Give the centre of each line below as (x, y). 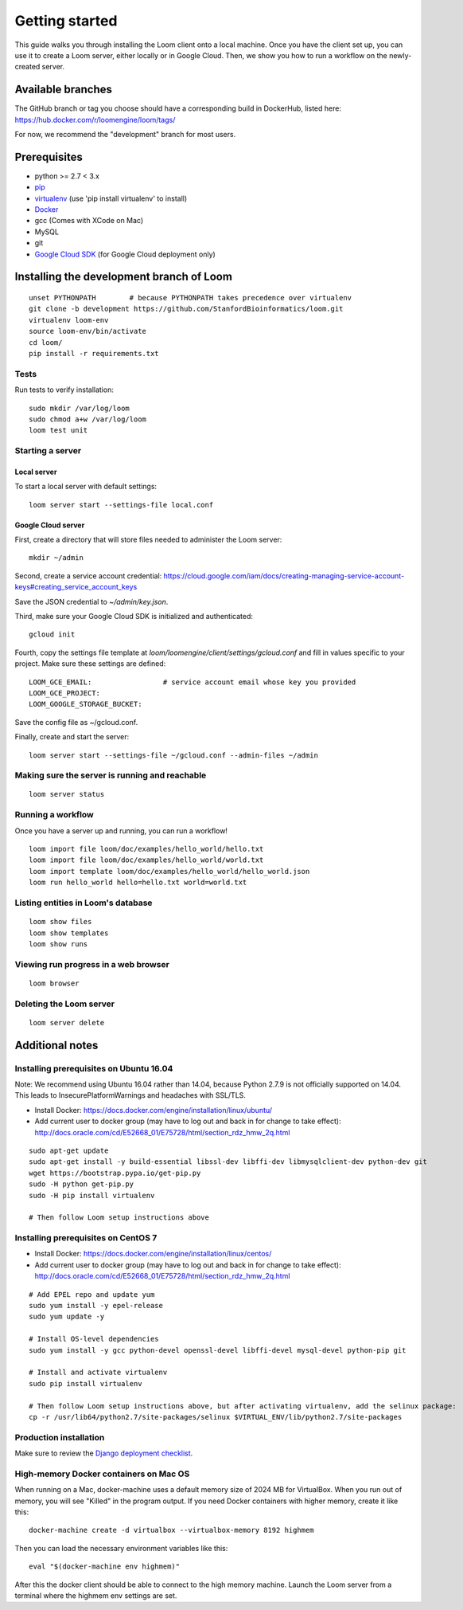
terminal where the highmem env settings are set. (96, 1595)
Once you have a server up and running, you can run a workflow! (121, 830)
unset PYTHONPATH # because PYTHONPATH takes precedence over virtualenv (191, 298)
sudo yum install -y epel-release (96, 1305)
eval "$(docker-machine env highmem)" (105, 1567)
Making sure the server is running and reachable (111, 775)
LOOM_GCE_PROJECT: (65, 693)
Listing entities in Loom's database (84, 903)
